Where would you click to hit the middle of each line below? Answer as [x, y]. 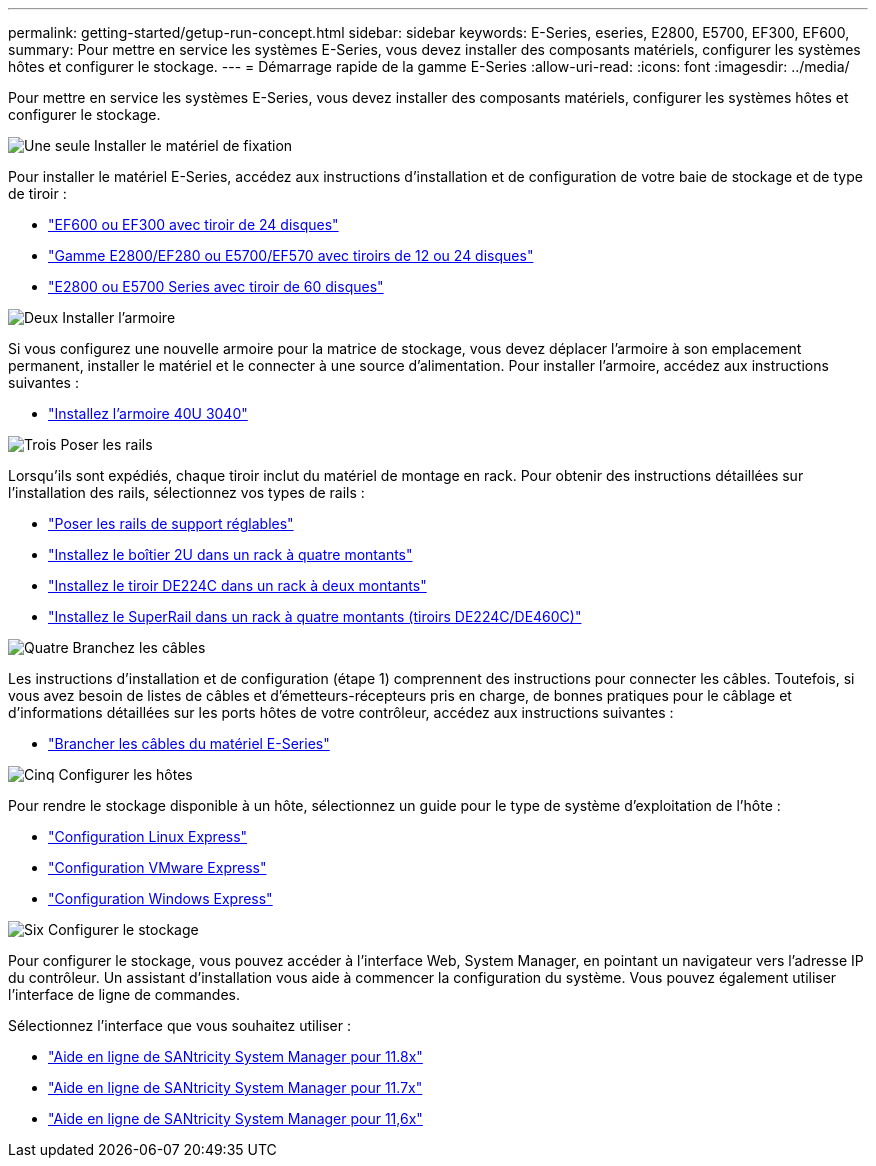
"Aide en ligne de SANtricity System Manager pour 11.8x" [235, 1056]
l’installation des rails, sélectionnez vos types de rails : [186, 492]
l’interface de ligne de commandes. [124, 994]
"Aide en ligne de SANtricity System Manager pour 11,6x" [235, 1118]
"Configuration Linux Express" [148, 836]
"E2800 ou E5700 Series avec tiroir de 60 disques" [216, 286]
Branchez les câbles [139, 647]
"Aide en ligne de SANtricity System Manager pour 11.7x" [235, 1087]
